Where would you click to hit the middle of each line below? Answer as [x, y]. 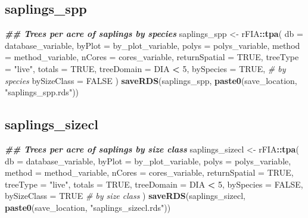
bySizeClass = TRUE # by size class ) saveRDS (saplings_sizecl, [125, 196]
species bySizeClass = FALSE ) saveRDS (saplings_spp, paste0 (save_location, [151, 80]
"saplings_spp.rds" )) [42, 92]
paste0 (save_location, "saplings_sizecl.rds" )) [88, 207]
